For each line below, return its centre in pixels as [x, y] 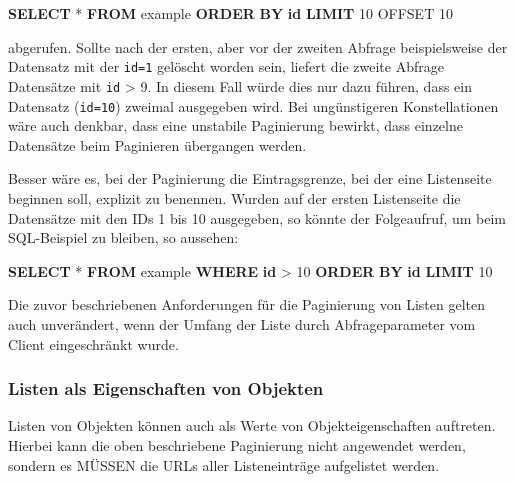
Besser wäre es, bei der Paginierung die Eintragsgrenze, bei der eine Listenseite [250, 178]
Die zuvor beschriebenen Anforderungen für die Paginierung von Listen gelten [247, 304]
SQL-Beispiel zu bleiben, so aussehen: [123, 237]
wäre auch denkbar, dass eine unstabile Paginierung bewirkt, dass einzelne [235, 125]
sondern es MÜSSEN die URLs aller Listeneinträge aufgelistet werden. [224, 464]
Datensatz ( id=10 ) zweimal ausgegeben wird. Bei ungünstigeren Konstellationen [253, 105]
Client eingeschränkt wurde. [93, 343]
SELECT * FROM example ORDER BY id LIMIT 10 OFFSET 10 [230, 13]
